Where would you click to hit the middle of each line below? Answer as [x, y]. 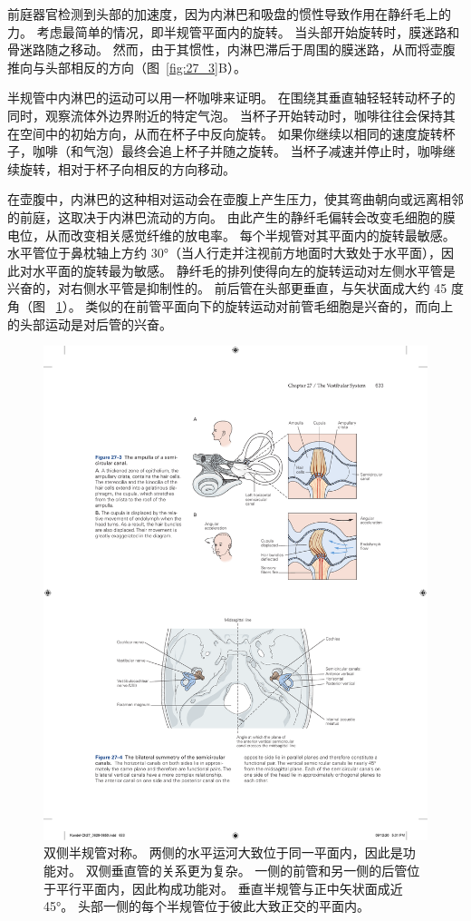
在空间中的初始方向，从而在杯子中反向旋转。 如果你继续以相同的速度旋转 [225, 133]
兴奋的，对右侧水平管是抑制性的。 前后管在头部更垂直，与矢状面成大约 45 [227, 288]
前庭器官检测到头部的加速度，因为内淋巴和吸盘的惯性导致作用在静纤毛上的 [229, 14]
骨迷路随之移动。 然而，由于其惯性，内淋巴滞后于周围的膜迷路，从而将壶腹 [231, 49]
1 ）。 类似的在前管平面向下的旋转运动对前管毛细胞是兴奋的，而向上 [255, 305]
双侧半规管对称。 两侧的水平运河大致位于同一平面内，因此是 [223, 852]
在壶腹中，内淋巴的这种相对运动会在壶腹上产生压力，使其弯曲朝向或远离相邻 [235, 199]
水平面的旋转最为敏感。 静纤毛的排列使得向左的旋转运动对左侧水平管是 [244, 270]
